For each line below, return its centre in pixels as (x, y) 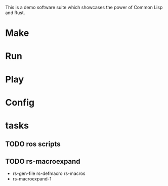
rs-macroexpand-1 (32, 179)
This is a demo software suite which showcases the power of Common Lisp (84, 7)
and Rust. (15, 13)
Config (20, 102)
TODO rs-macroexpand (43, 161)
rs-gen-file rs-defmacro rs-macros (49, 173)
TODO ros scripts (33, 144)
